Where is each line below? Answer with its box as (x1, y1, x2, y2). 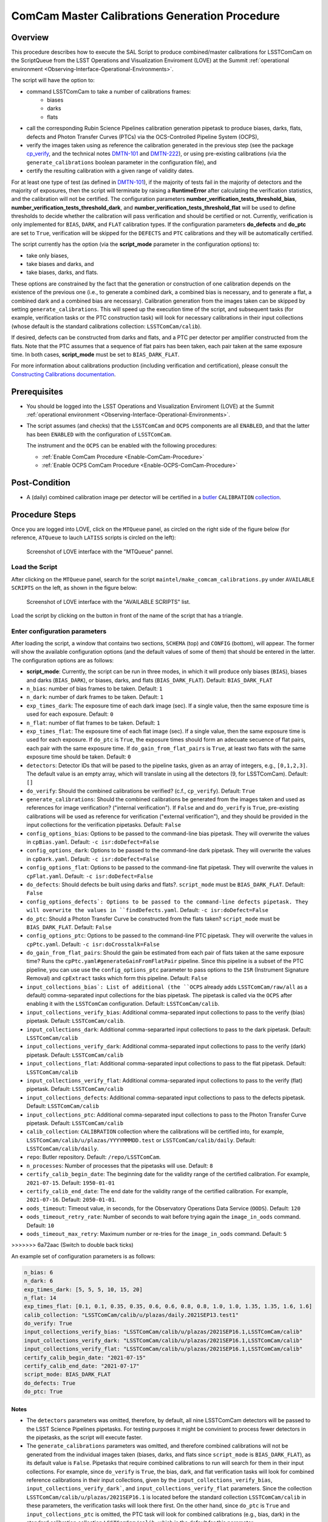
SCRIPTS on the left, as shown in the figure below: (11, 584, 137, 592)
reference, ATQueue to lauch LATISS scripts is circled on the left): (11, 534, 176, 541)
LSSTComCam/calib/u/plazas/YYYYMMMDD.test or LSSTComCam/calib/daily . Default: (26, 1136, 256, 1144)
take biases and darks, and (26, 261, 94, 268)
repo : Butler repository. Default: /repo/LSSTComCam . (26, 1154, 161, 1161)
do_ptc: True (24, 1388, 63, 1395)
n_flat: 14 (24, 1294, 56, 1301)
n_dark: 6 (24, 1277, 53, 1285)
